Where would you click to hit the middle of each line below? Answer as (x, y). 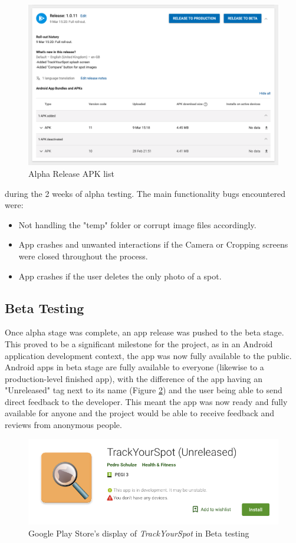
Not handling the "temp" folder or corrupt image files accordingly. (137, 224)
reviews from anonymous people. (63, 425)
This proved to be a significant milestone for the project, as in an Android (139, 343)
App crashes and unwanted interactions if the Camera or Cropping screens (153, 244)
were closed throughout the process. (83, 256)
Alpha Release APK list (71, 173)
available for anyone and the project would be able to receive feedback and (140, 413)
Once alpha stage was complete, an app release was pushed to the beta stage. (144, 332)
